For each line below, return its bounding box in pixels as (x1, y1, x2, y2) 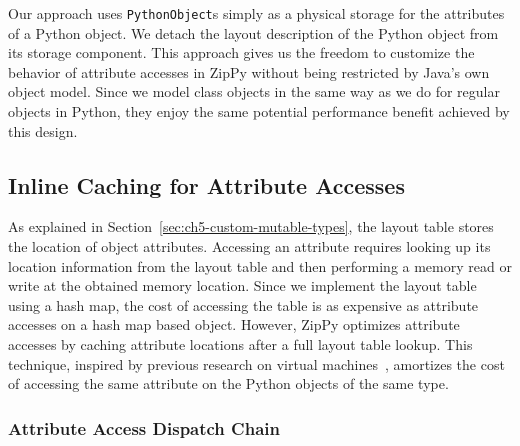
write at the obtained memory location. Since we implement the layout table (8, 275, 477, 296)
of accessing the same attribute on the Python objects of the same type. (8, 373, 449, 394)
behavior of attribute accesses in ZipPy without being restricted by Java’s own (8, 61, 490, 82)
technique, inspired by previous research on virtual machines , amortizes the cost (8, 353, 505, 374)
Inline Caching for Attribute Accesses (8, 169, 405, 200)
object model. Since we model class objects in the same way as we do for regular (8, 81, 500, 102)
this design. (8, 120, 78, 141)
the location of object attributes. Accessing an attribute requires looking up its (8, 236, 491, 257)
